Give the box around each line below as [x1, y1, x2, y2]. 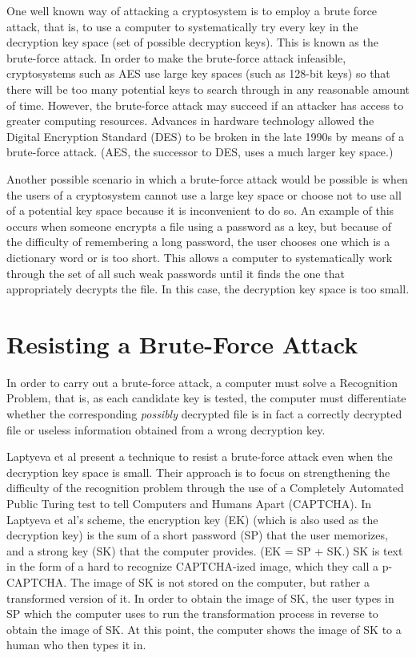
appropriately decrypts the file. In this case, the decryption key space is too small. [6, 281, 410, 297]
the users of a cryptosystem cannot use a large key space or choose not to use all [6, 186, 402, 203]
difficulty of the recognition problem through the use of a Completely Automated [6, 479, 404, 496]
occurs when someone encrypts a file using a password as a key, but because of [6, 217, 391, 234]
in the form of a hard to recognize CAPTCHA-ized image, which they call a [6, 558, 378, 575]
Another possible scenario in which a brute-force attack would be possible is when [6, 170, 408, 187]
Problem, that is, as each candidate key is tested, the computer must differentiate [6, 390, 406, 406]
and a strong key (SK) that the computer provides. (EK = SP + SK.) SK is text [6, 542, 403, 559]
